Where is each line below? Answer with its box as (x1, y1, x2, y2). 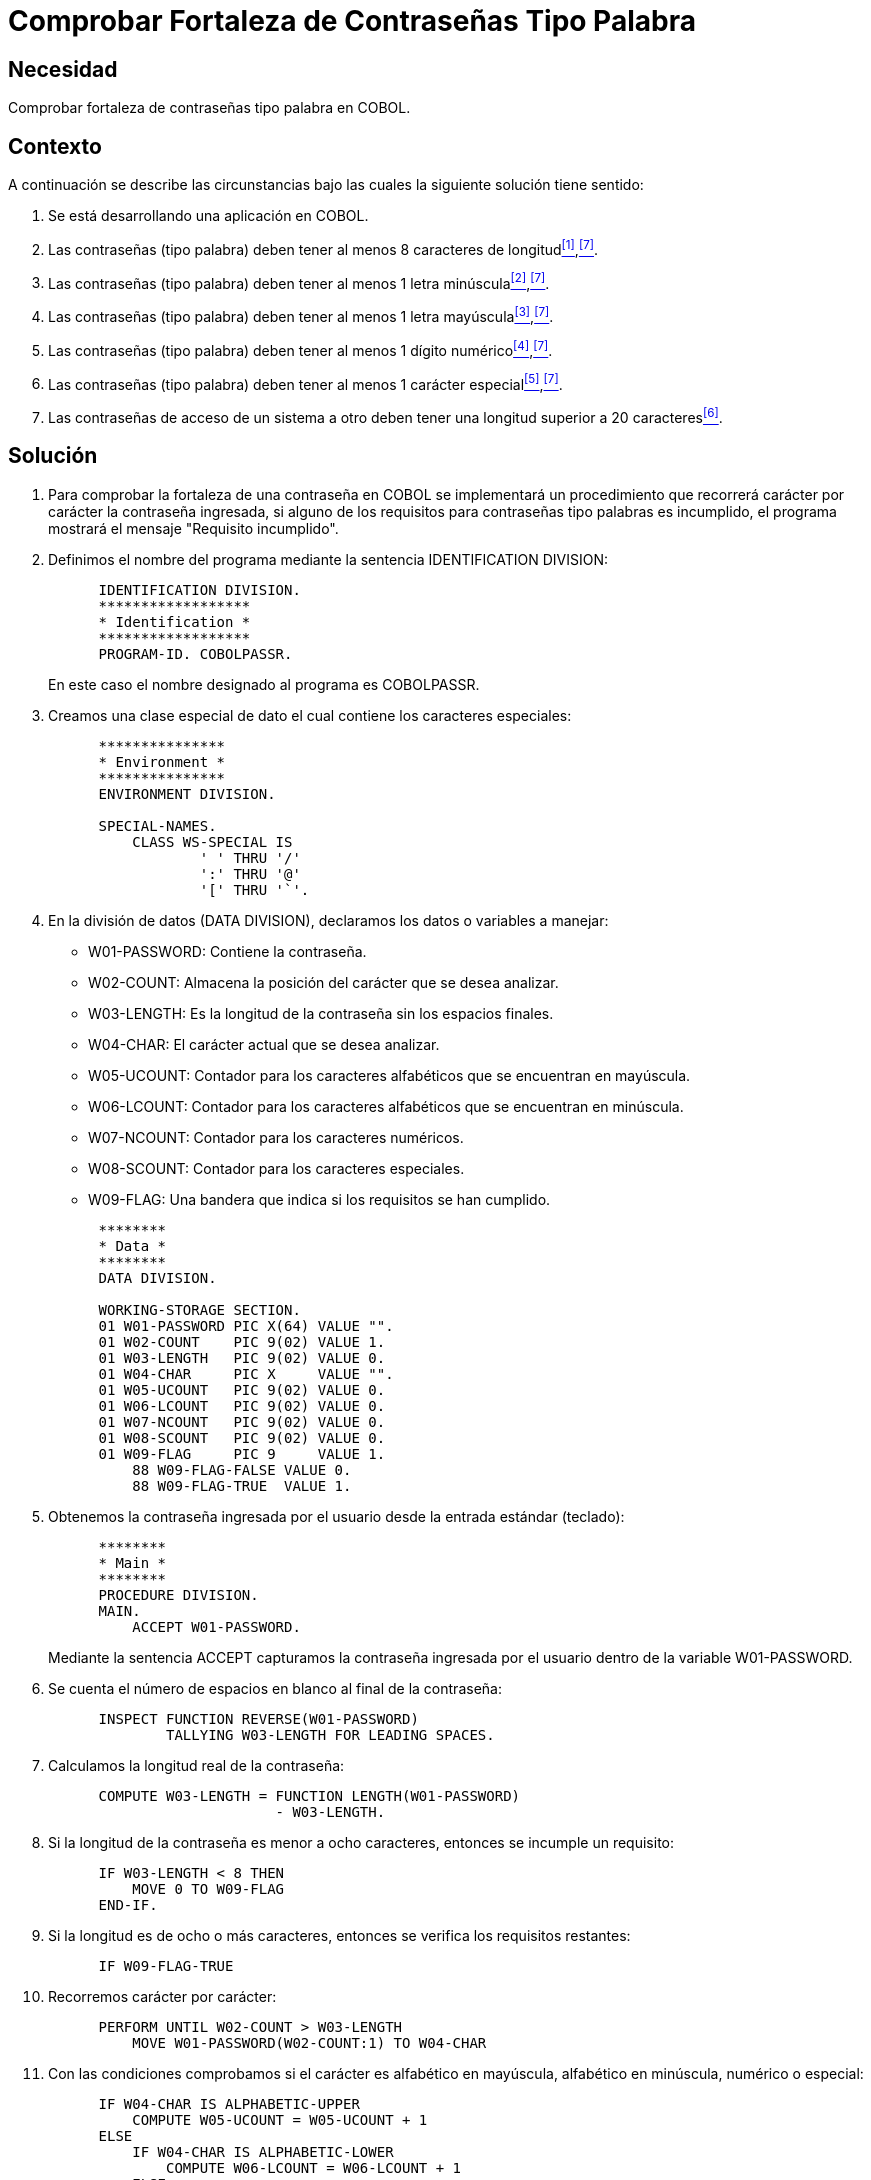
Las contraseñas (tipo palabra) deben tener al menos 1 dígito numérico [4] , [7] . (48, 338, 553, 359)
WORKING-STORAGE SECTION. (98, 1301, 301, 1318)
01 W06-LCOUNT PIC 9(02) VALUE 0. (98, 1397, 386, 1414)
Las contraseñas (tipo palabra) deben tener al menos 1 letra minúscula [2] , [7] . (48, 271, 550, 292)
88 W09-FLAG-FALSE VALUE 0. (132, 1461, 352, 1478)
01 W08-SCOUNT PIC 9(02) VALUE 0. (98, 1429, 386, 1446)
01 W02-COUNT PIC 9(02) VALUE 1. (98, 1333, 386, 1350)
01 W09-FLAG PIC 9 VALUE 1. (98, 1445, 386, 1462)
